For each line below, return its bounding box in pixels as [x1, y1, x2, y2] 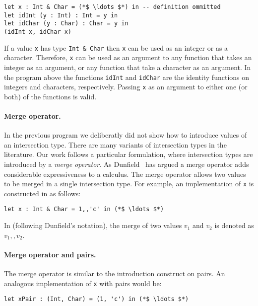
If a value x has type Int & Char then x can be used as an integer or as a [4, 42, 228, 53]
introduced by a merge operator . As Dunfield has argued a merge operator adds [4, 159, 249, 169]
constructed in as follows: [4, 188, 81, 198]
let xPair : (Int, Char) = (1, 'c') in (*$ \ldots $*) [4, 296, 189, 303]
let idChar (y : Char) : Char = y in [4, 20, 129, 27]
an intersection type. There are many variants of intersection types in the [4, 139, 227, 150]
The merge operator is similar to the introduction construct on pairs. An [4, 268, 225, 279]
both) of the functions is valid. [4, 91, 97, 101]
